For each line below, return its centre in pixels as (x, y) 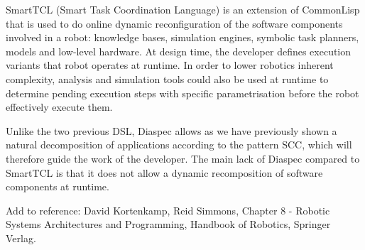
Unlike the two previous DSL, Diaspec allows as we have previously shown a (171, 130)
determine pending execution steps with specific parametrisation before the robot (182, 93)
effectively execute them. (59, 107)
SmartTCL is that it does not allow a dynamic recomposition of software (164, 172)
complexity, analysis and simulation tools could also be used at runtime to (167, 78)
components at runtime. (58, 186)
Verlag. (21, 238)
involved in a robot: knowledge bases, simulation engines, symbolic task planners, (182, 37)
